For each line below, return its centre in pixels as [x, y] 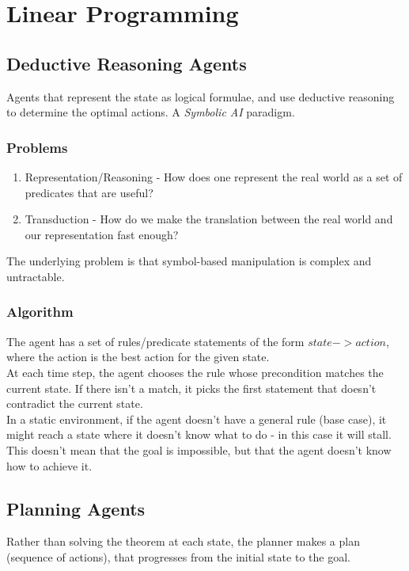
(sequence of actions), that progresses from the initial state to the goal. [178, 556]
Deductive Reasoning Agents [127, 63]
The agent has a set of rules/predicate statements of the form [155, 341]
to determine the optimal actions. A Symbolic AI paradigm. [151, 112]
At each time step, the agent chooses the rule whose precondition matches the [195, 372]
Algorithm [40, 312]
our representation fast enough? [102, 234]
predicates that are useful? [89, 192]
